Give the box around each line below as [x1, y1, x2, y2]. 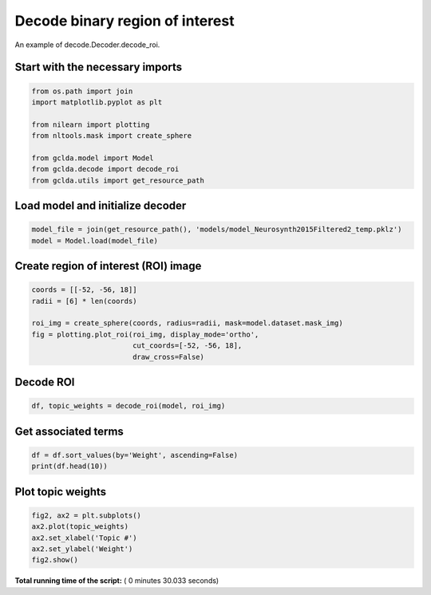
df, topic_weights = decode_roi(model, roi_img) [31, 401, 226, 411]
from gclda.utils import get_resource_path [31, 175, 205, 185]
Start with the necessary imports [14, 61, 183, 74]
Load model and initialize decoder [14, 199, 187, 213]
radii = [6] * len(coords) [31, 296, 137, 305]
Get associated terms [14, 424, 124, 438]
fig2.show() [31, 555, 79, 565]
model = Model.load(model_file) [31, 236, 159, 245]
